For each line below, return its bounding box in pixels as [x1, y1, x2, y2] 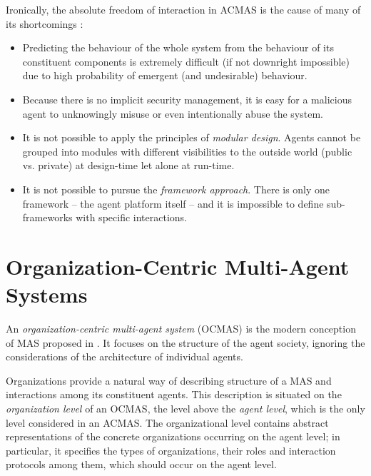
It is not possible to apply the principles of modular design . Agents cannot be [22, 130, 361, 145]
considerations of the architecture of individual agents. [6, 349, 243, 364]
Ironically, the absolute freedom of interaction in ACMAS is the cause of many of [6, 2, 361, 16]
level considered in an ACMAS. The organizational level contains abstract [6, 415, 329, 430]
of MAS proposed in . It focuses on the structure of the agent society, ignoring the [6, 335, 365, 350]
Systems [6, 280, 88, 309]
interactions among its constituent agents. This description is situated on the [6, 387, 342, 402]
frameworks [22, 210, 73, 225]
